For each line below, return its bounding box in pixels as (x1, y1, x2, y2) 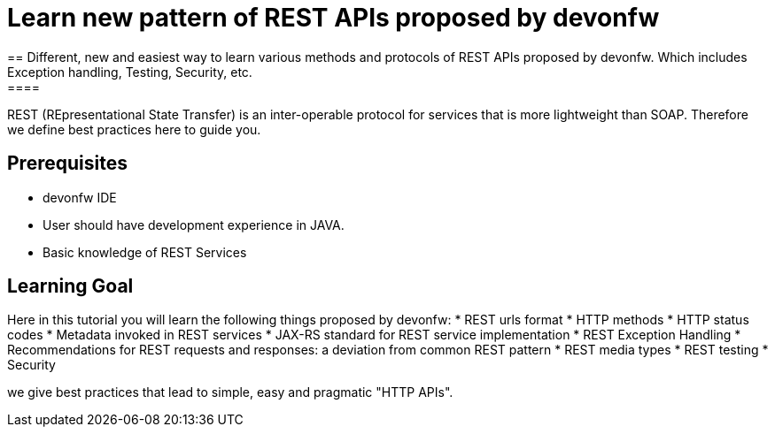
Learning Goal (7, 275, 134, 298)
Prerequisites (7, 152, 128, 175)
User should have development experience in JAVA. (43, 217, 345, 232)
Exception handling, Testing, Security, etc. (7, 64, 252, 80)
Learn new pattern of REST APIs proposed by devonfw (7, 3, 660, 33)
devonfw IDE (43, 189, 117, 205)
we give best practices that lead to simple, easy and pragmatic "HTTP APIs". (7, 385, 453, 400)
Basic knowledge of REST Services (43, 244, 247, 260)
